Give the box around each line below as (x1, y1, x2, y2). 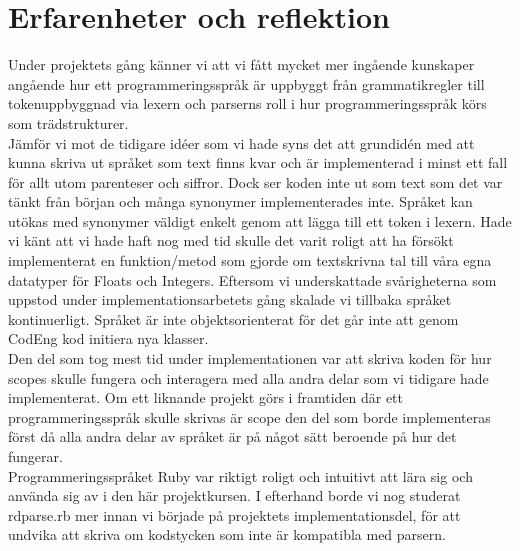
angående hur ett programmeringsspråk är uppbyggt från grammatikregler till (8, 73, 485, 94)
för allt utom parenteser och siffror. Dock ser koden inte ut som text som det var (8, 171, 503, 192)
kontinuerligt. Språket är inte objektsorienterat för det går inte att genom (8, 308, 459, 329)
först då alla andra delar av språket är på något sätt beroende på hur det (8, 426, 457, 447)
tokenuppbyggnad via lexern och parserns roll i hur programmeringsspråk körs (8, 93, 487, 114)
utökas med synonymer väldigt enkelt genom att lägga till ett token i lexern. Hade (8, 210, 512, 231)
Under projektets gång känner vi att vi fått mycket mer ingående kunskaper (8, 54, 475, 75)
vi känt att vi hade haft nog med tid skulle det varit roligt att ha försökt (8, 230, 454, 251)
